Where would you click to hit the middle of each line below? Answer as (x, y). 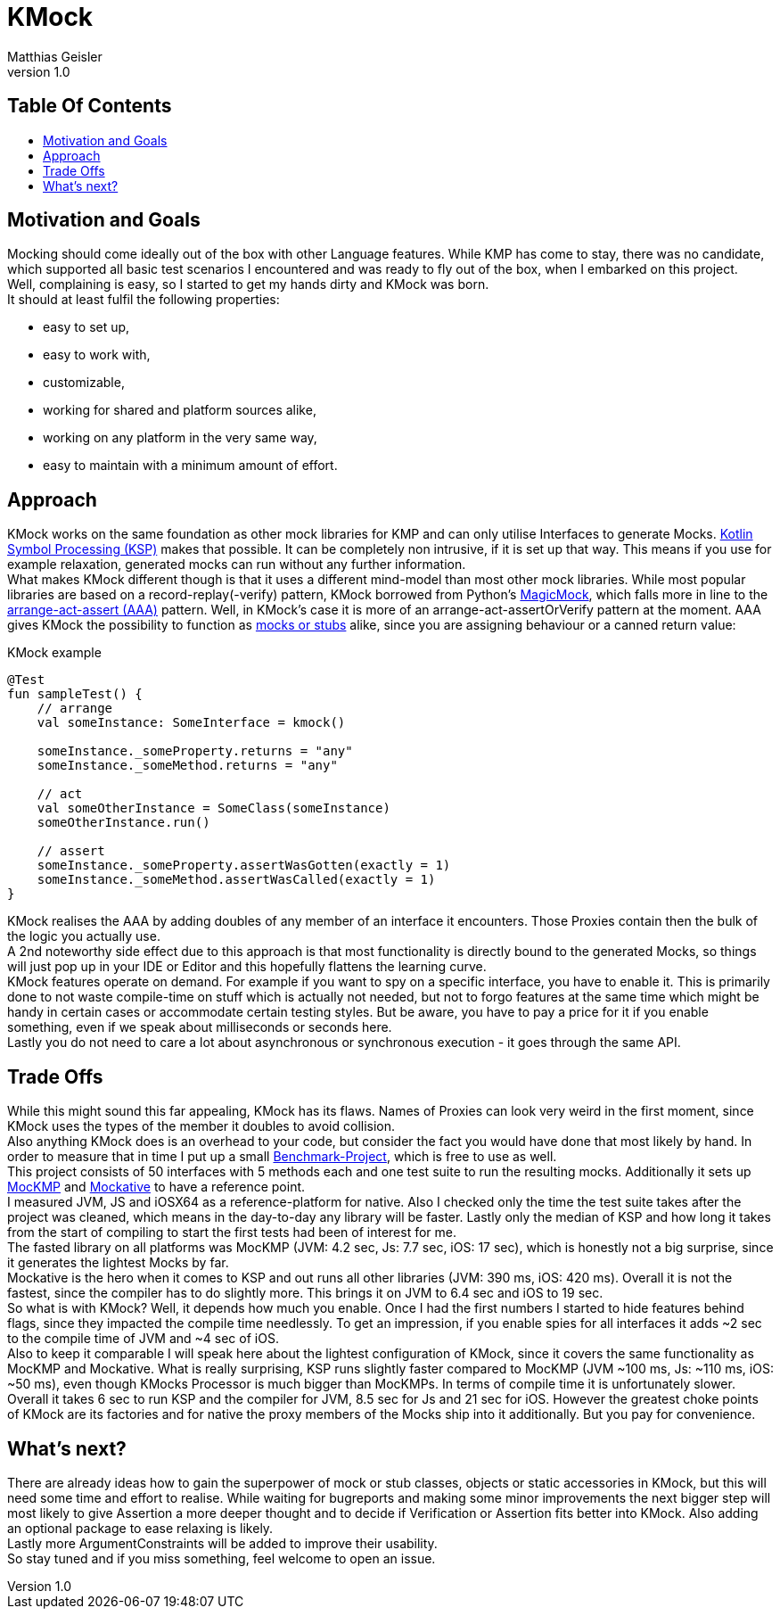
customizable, (84, 383)
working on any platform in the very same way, (180, 438)
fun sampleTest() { (75, 694)
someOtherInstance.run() (123, 823)
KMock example (54, 653)
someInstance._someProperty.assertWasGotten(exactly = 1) (244, 866)
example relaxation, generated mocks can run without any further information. (237, 565)
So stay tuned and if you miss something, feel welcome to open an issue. (222, 1558)
